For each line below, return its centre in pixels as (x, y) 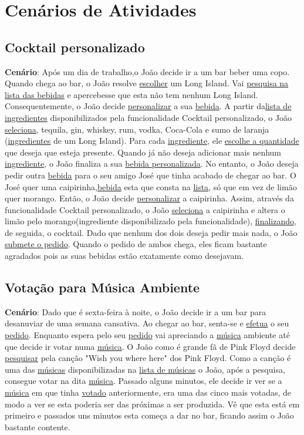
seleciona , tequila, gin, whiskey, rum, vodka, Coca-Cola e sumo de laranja (137, 129)
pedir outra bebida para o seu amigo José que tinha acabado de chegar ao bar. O (151, 175)
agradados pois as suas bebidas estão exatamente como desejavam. (124, 256)
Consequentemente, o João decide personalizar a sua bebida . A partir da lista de (148, 106)
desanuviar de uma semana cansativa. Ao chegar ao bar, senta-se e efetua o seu (147, 323)
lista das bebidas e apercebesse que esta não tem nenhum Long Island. (131, 94)
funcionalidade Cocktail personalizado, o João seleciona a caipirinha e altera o (145, 209)
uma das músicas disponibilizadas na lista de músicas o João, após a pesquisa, (145, 369)
